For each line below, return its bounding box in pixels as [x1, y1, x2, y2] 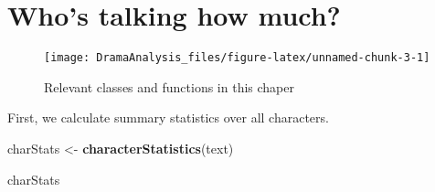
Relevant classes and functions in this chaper [44, 77, 294, 96]
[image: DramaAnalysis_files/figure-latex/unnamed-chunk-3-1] [44, 51, 430, 65]
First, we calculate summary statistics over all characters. [7, 108, 329, 127]
